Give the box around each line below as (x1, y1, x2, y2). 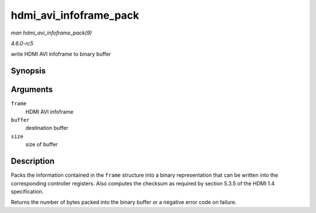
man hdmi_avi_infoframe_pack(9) (11, 29, 92, 36)
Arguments (11, 85, 53, 95)
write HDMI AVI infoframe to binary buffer (11, 50, 111, 58)
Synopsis (11, 66, 46, 76)
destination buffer (25, 125, 68, 132)
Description (11, 156, 55, 166)
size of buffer (25, 141, 58, 148)
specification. (11, 188, 44, 195)
